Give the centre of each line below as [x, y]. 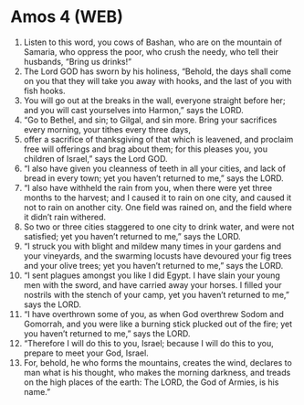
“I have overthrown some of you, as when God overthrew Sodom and [153, 314]
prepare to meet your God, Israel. [86, 353]
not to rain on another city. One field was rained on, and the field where [158, 207]
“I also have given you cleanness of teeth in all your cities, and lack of [155, 168]
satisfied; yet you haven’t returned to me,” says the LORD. [132, 236]
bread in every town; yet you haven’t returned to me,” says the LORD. [153, 178]
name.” [37, 391]
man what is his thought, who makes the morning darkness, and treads [157, 372]
